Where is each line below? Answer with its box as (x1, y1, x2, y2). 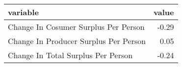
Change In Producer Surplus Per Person (8, 35, 146, 46)
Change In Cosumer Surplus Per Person (8, 21, 145, 32)
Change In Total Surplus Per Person (8, 49, 133, 61)
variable (8, 6, 39, 18)
